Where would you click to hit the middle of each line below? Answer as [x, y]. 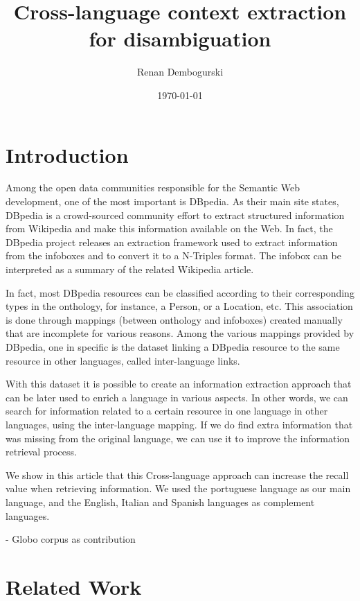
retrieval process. [41, 452]
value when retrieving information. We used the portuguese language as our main [178, 488]
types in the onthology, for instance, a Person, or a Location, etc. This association [179, 306]
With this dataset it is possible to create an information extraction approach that [179, 384]
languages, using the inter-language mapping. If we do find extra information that [179, 424]
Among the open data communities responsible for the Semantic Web [153, 188]
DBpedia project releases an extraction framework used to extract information [172, 242]
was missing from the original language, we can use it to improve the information [178, 438]
